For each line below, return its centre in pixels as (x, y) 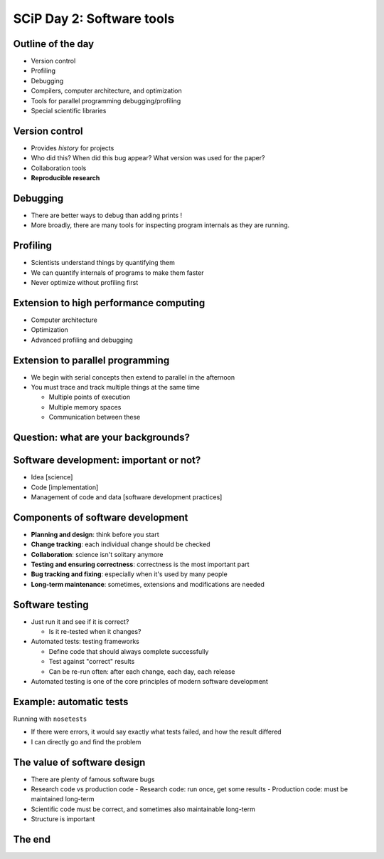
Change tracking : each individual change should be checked (121, 544)
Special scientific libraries (69, 111)
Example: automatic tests (71, 702)
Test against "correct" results (92, 662)
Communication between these (95, 417)
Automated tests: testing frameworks (85, 642)
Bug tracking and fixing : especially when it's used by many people (129, 574)
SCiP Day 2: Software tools (94, 19)
